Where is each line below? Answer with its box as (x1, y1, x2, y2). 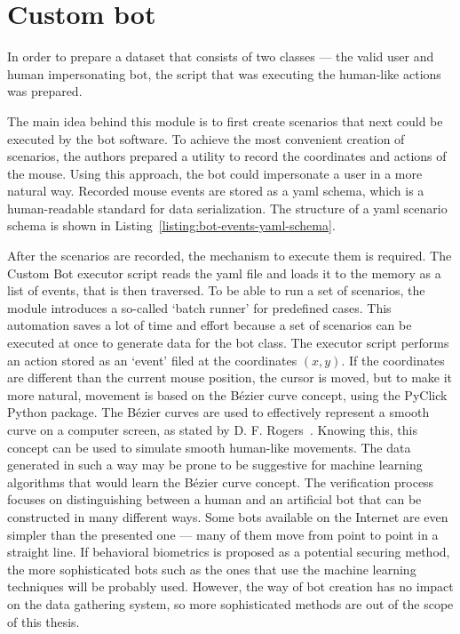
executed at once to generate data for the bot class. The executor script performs (7, 333, 449, 352)
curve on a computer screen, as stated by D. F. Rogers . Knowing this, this (7, 421, 418, 438)
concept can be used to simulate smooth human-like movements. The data (7, 437, 411, 456)
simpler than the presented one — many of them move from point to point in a (7, 525, 439, 543)
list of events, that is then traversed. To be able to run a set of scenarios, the (7, 281, 425, 300)
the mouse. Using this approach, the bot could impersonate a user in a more (7, 164, 423, 182)
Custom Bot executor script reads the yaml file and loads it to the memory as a (7, 263, 441, 282)
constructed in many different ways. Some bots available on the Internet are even (7, 507, 448, 526)
